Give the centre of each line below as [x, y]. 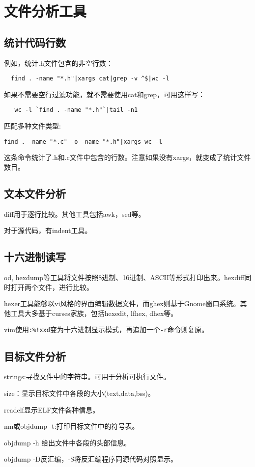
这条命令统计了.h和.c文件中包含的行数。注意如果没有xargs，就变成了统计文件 [127, 157]
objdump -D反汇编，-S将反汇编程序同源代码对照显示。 [91, 459]
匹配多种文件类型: [32, 126]
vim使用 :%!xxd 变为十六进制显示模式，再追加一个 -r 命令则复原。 [106, 329]
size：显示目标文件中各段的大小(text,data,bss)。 [80, 393]
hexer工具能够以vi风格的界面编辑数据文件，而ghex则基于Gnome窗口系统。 [122, 303]
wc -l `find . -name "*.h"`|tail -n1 [76, 110]
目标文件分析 [35, 356]
